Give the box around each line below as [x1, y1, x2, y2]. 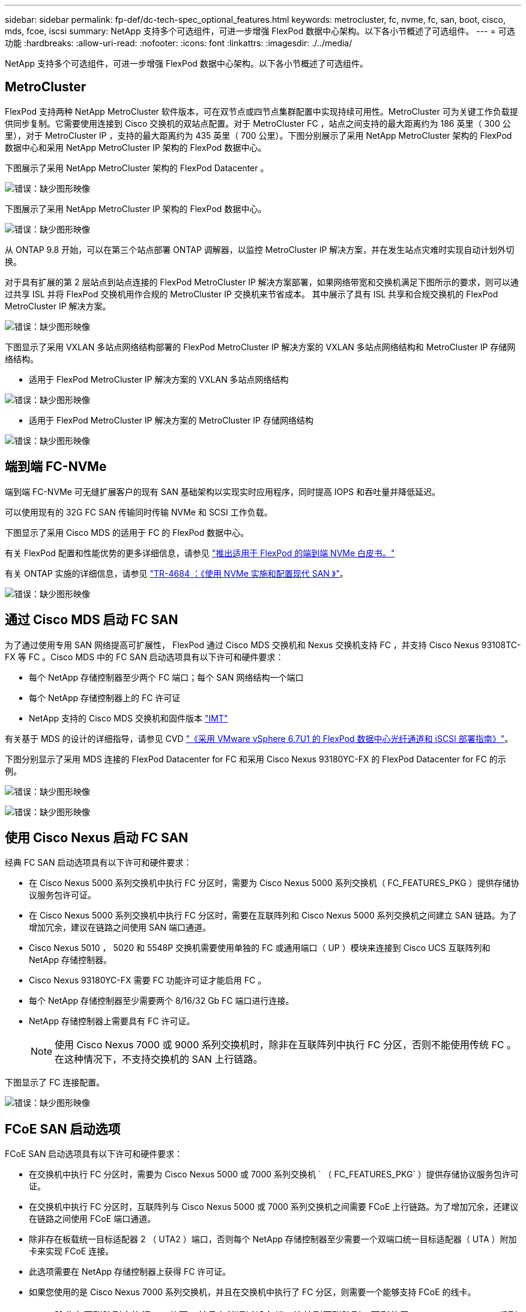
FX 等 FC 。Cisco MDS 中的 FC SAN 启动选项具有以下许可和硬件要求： [5, 651, 284, 662]
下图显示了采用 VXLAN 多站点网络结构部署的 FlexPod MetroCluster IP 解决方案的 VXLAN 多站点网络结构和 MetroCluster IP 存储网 [5, 341, 516, 352]
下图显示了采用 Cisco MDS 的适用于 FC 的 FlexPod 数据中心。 [5, 527, 249, 538]
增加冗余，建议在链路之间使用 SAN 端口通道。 [29, 922, 211, 933]
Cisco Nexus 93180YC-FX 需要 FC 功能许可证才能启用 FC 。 [29, 975, 267, 986]
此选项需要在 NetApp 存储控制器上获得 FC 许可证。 [29, 1266, 231, 1277]
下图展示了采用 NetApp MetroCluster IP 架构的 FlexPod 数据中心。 [5, 203, 267, 214]
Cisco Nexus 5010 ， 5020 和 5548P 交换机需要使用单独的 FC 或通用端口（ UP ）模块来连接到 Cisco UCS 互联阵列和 [29, 943, 491, 953]
